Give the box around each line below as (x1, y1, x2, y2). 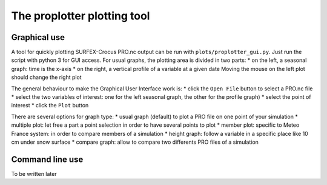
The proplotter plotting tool (11, 9, 150, 22)
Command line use (11, 154, 84, 164)
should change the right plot (11, 73, 82, 81)
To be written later (11, 170, 57, 177)
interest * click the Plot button (11, 102, 89, 109)
